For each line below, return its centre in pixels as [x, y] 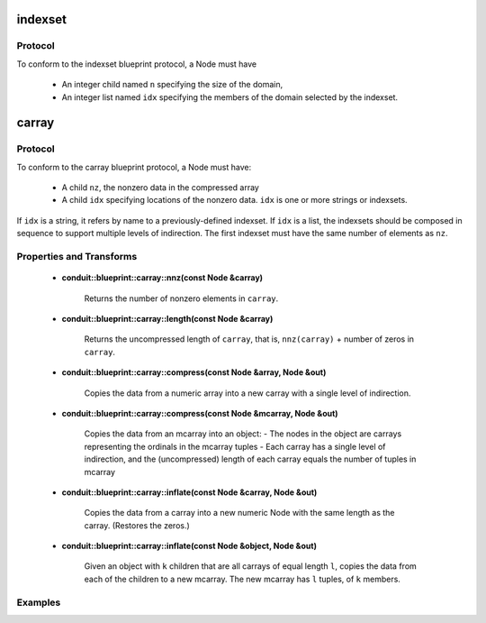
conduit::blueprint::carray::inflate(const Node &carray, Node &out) [189, 492]
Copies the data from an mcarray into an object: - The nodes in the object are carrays [243, 434]
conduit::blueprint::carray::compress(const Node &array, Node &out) [194, 372]
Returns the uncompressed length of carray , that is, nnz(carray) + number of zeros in [249, 339]
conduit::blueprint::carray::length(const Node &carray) [167, 319]
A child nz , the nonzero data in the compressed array [161, 188]
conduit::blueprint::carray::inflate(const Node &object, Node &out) [189, 546]
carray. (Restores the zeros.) [137, 525]
